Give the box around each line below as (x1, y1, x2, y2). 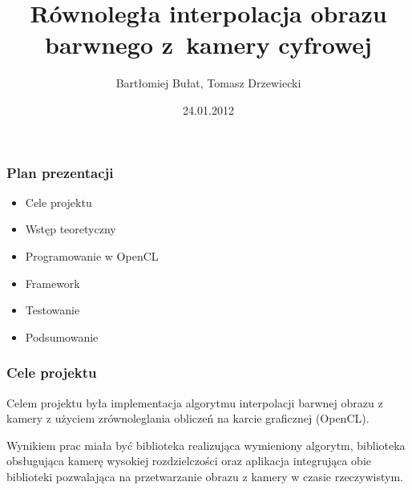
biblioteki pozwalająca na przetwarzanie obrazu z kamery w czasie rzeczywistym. (6, 468, 403, 484)
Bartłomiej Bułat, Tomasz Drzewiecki (115, 75, 301, 91)
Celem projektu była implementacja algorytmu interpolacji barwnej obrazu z (6, 394, 383, 411)
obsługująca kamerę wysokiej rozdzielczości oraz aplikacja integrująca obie (6, 452, 372, 469)
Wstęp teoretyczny (25, 221, 116, 237)
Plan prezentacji (6, 162, 114, 182)
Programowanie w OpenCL (25, 247, 159, 264)
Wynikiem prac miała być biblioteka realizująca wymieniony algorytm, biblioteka (6, 436, 406, 453)
